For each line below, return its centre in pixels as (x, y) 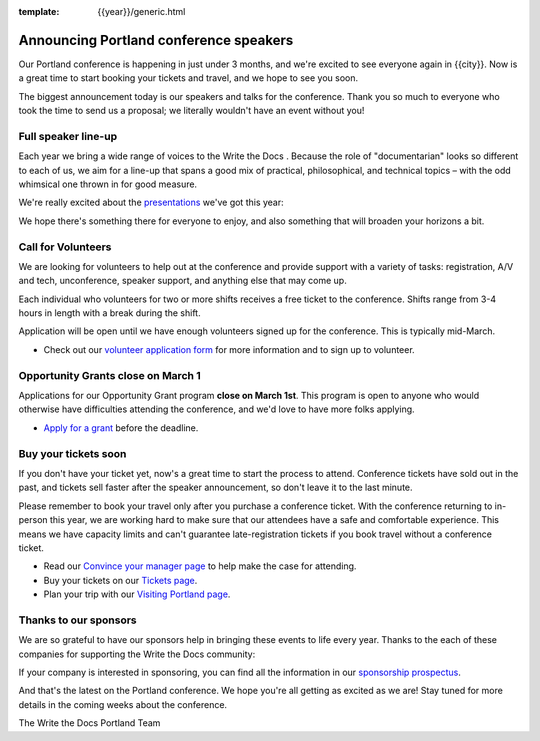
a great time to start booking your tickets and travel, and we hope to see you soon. (188, 78)
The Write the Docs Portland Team (89, 723)
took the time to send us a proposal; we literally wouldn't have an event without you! (191, 111)
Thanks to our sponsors (77, 620)
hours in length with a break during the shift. (109, 313)
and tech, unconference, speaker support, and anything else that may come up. (182, 281)
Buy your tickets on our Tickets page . (120, 580)
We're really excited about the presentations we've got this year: (151, 202)
